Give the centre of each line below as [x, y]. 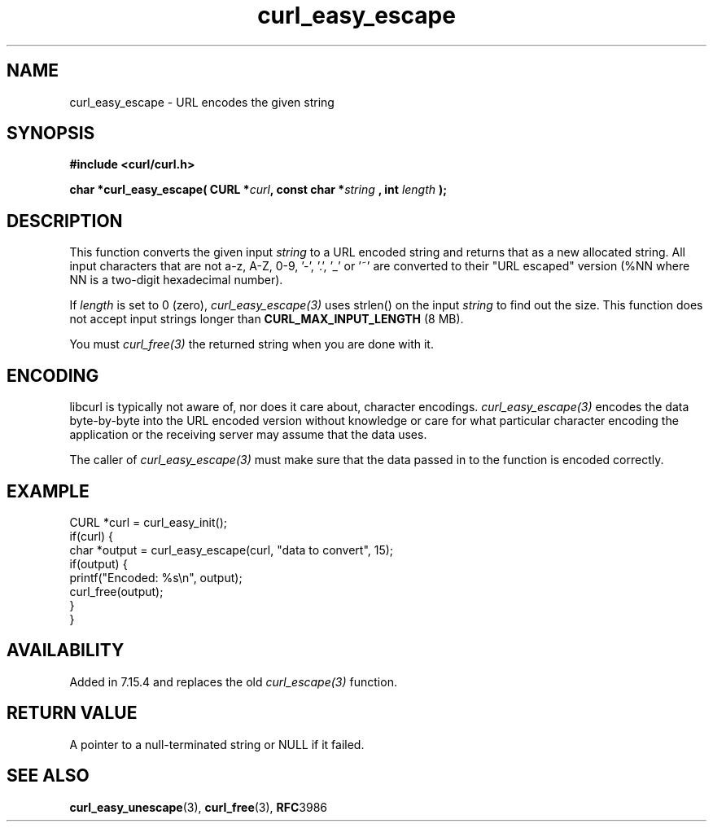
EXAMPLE [48, 491]
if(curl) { [92, 536]
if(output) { [98, 563]
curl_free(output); [116, 591]
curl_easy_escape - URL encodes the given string [202, 102]
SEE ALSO [48, 776]
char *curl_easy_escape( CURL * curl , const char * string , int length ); [258, 190]
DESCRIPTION [65, 221]
